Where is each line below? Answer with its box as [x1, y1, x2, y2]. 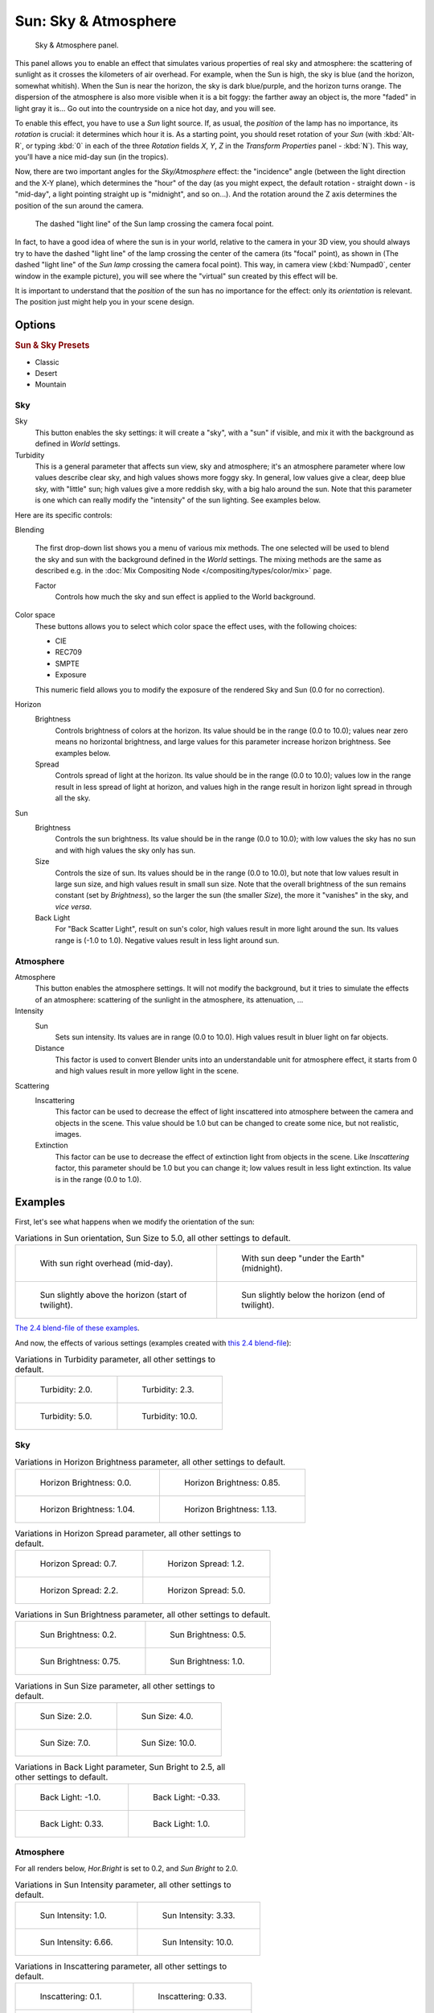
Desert [35, 368, 58, 378]
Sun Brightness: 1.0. [170, 1655, 245, 1667]
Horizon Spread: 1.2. [167, 1558, 245, 1569]
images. [55, 1130, 82, 1139]
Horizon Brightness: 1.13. [183, 1503, 277, 1515]
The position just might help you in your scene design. [14, 297, 194, 307]
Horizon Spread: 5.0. [167, 1585, 246, 1596]
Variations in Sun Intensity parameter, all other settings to [14, 1879, 232, 1891]
